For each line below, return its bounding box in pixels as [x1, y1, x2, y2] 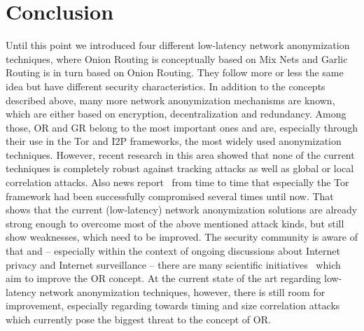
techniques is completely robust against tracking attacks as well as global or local [6, 161, 354, 176]
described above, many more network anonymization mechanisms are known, [6, 92, 335, 107]
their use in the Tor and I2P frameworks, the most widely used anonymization [6, 134, 342, 148]
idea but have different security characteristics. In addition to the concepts [6, 78, 325, 93]
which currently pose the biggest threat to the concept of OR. [6, 312, 271, 326]
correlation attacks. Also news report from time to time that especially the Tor [6, 175, 349, 190]
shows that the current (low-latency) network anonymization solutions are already [6, 202, 358, 217]
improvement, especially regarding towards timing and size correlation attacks [6, 298, 340, 313]
